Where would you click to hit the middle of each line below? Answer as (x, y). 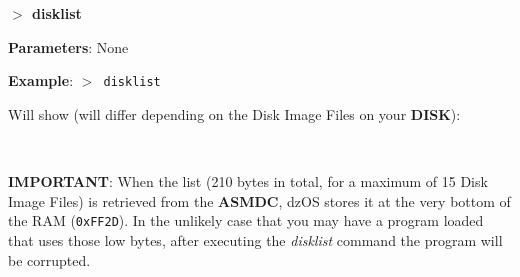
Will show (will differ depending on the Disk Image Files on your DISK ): (234, 113)
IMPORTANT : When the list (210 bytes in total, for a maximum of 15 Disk (248, 181)
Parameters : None (68, 46)
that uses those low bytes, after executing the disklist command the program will (255, 239)
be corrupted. (49, 259)
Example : (41, 80)
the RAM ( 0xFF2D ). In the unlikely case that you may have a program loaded (246, 220)
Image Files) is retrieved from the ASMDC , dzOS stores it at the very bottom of (259, 200)
